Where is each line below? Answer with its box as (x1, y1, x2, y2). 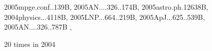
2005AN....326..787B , (4, 21, 72, 32)
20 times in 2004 (4, 38, 56, 49)
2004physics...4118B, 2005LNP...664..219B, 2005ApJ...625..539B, (4, 11, 205, 22)
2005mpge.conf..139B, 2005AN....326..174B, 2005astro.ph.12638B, (4, 2, 208, 12)
